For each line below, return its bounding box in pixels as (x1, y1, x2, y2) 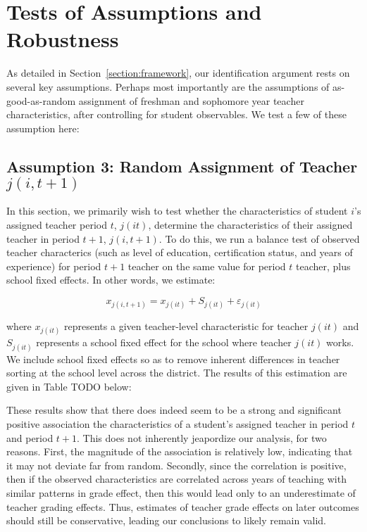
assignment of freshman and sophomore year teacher (78, 93, 304, 108)
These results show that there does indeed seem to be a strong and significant (6, 403, 342, 417)
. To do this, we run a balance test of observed (158, 231, 360, 246)
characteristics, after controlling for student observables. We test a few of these (6, 107, 347, 122)
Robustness (6, 25, 119, 53)
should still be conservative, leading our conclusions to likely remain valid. (6, 513, 326, 528)
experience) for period (6, 258, 101, 273)
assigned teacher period (6, 217, 107, 232)
